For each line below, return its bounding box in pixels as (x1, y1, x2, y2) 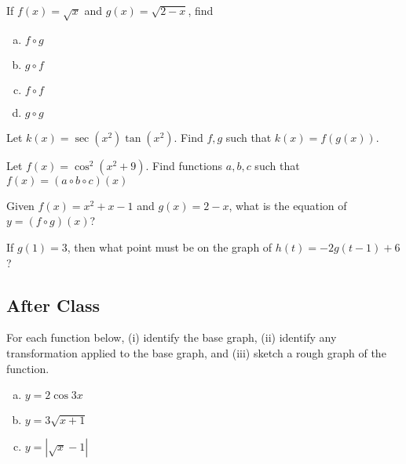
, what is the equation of (229, 197, 347, 213)
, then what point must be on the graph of (67, 238, 272, 255)
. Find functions (145, 157, 223, 173)
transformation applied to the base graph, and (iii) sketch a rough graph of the (6, 344, 386, 361)
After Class (6, 292, 101, 317)
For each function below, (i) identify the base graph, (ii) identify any (6, 329, 337, 346)
